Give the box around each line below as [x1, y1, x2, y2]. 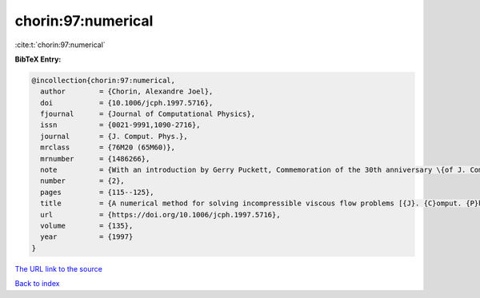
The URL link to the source [14, 264, 103, 273]
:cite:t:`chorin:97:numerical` [14, 40, 106, 50]
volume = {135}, [40, 221, 134, 230]
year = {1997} [40, 232, 134, 241]
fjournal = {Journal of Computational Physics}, [40, 109, 256, 119]
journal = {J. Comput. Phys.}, [40, 132, 188, 141]
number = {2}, [40, 177, 126, 185]
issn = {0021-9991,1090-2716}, [40, 121, 201, 129]
